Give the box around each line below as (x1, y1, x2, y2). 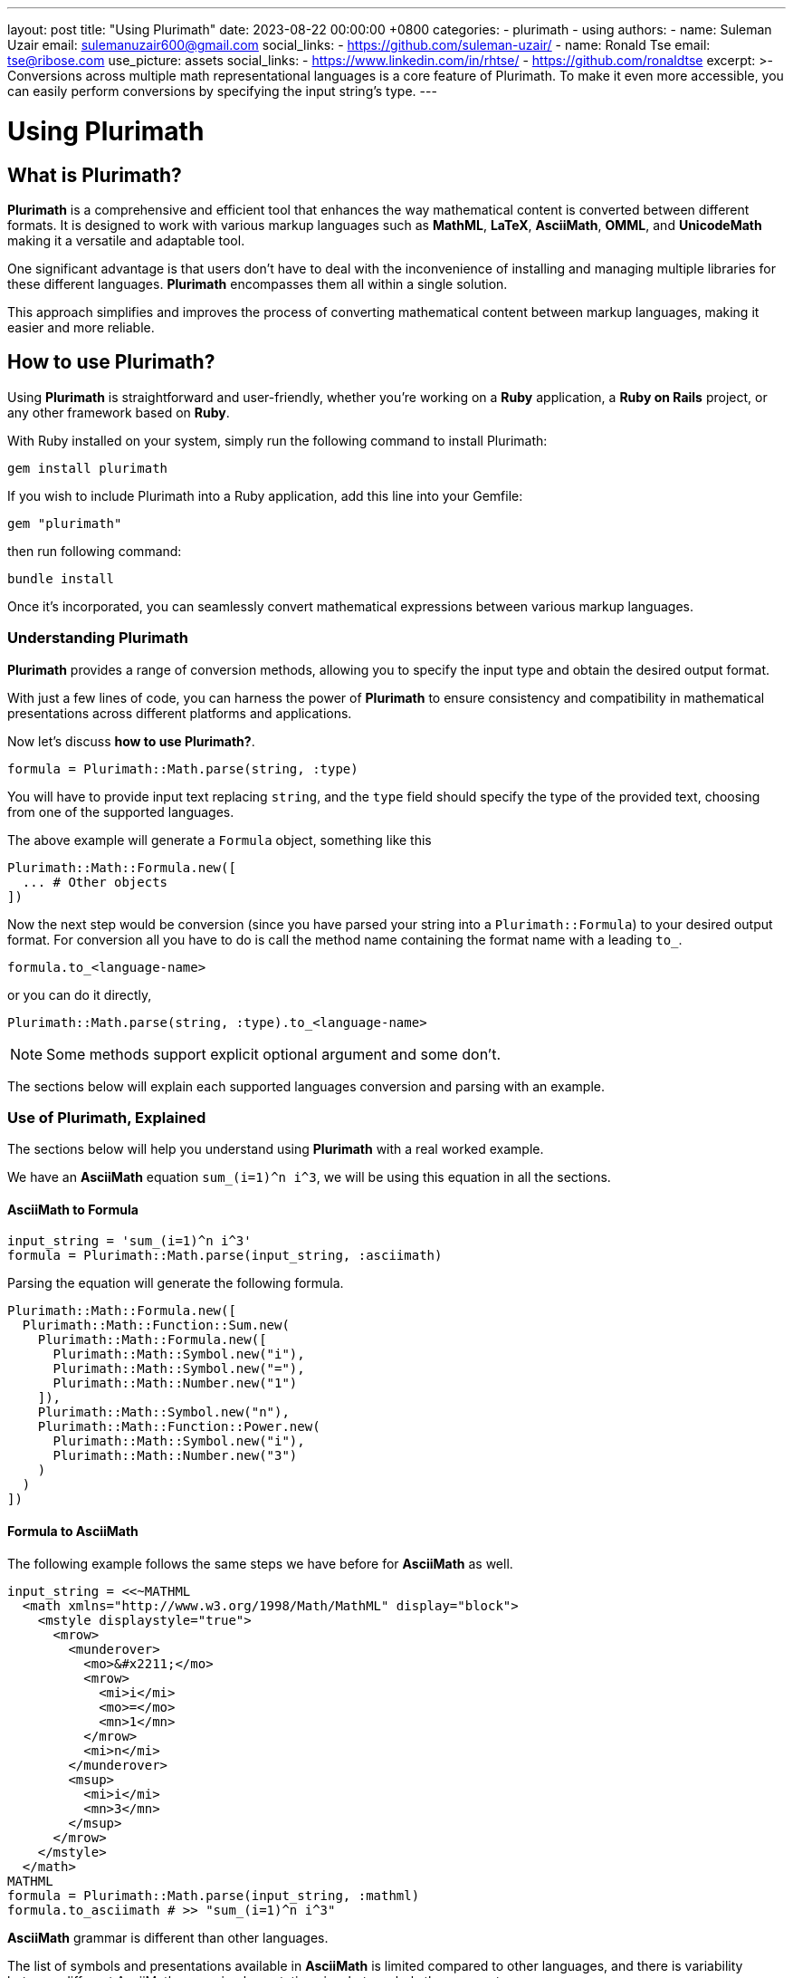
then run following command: (7, 543, 182, 559)
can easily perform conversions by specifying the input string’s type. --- (7, 83, 437, 99)
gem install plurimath (7, 460, 168, 475)
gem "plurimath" (7, 515, 122, 531)
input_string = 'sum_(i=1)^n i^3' (7, 1234, 252, 1249)
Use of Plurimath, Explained (7, 1108, 206, 1127)
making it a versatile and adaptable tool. (7, 232, 245, 248)
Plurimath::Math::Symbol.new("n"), (37, 1405, 290, 1420)
